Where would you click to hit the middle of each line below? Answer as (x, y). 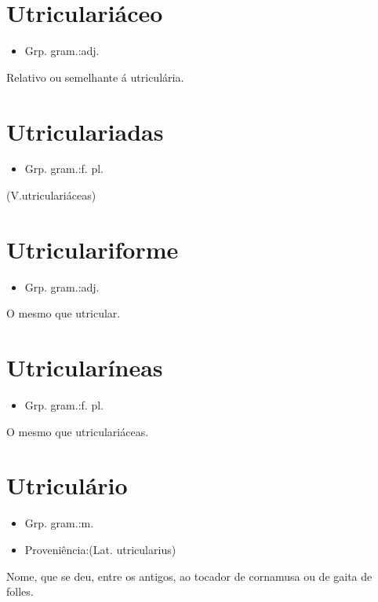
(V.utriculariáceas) (51, 195)
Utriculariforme (93, 249)
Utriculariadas (85, 131)
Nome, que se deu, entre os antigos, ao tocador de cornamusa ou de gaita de (189, 576)
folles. (20, 591)
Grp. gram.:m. (59, 523)
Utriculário (67, 485)
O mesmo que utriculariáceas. (78, 431)
